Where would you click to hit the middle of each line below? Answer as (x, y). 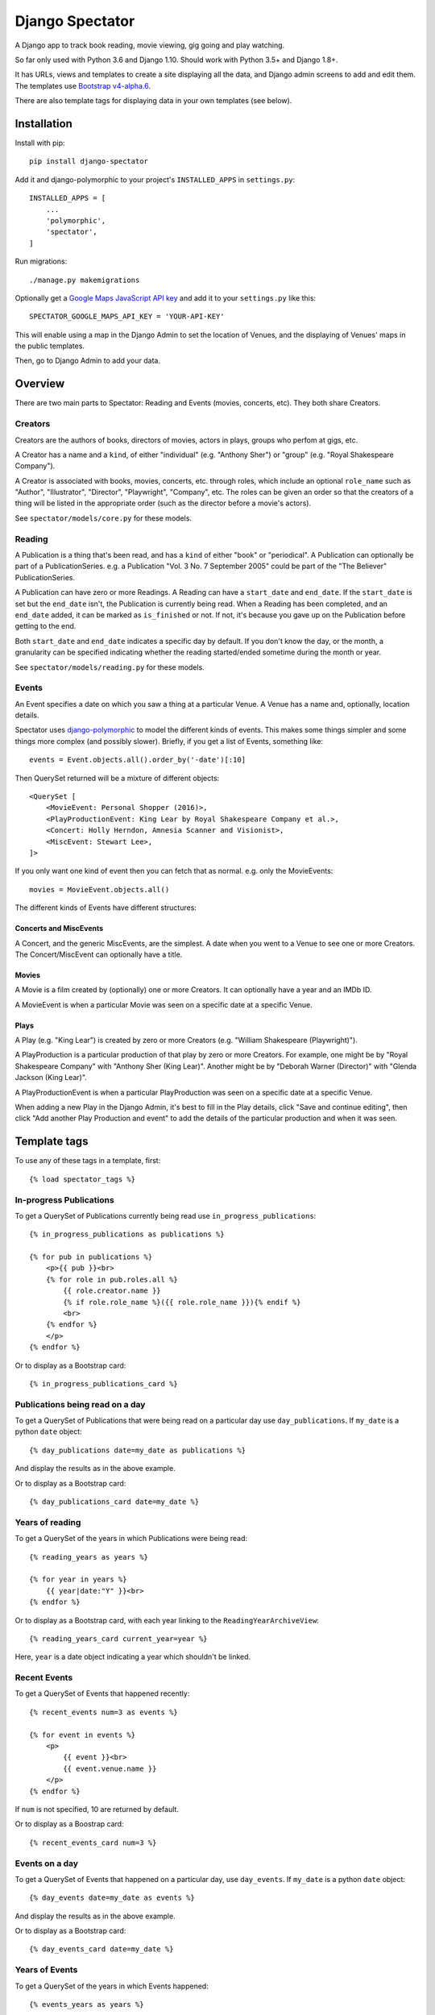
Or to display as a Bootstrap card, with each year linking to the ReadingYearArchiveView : (167, 1620)
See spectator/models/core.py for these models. (104, 518)
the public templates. (50, 346)
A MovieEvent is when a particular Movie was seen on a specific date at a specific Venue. (164, 1004)
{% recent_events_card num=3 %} (93, 1843)
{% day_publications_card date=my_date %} (114, 1502)
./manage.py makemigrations (85, 280)
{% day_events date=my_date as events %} (112, 1898)
